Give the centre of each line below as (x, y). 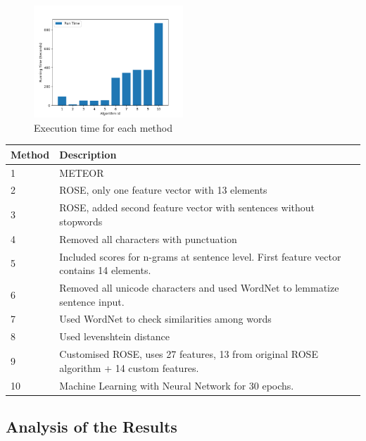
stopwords (81, 221)
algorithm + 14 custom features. (129, 367)
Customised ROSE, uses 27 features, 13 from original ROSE (189, 354)
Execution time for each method (103, 127)
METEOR (82, 172)
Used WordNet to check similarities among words (165, 319)
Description (88, 154)
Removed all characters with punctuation (148, 238)
